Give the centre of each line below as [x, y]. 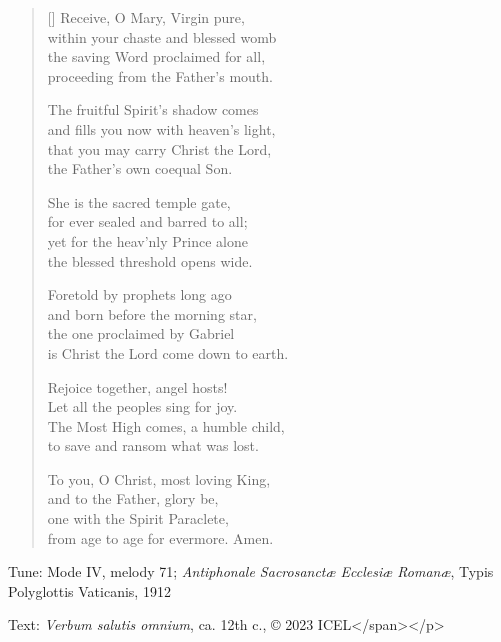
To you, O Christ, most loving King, [159, 478]
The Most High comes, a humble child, [166, 425]
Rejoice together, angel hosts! [137, 386]
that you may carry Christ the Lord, [159, 148]
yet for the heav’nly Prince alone [147, 240]
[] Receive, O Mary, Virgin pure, [146, 17]
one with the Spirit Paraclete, [138, 518]
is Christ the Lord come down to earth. [168, 352]
